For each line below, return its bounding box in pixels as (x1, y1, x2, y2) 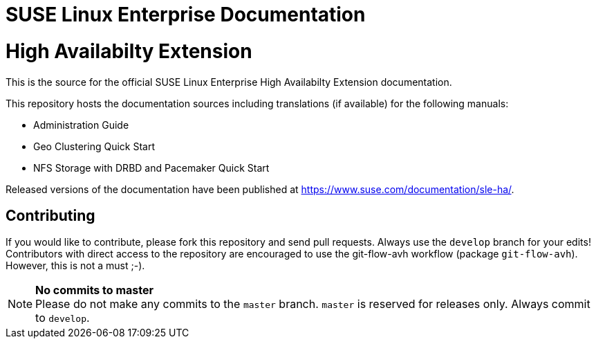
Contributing (6, 206, 95, 224)
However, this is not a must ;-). (6, 260, 145, 272)
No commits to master (35, 283, 154, 298)
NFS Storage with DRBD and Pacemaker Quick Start (33, 161, 270, 174)
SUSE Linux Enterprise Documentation (6, 3, 366, 26)
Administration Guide (33, 118, 129, 131)
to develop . (35, 311, 90, 325)
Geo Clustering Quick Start (33, 140, 155, 152)
